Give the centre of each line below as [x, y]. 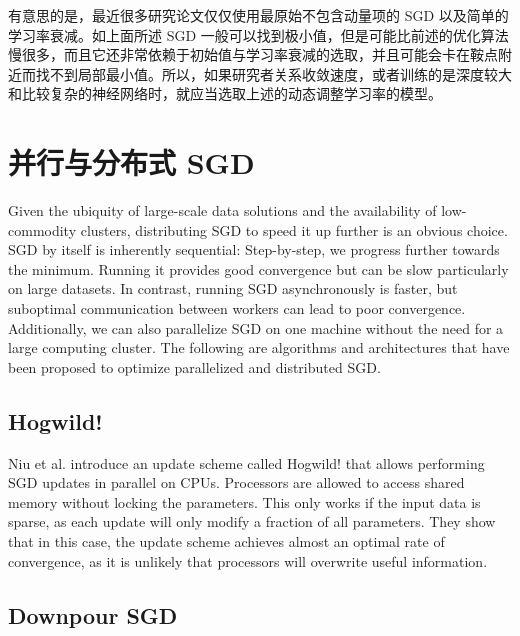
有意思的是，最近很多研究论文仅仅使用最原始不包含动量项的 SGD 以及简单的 [258, 15]
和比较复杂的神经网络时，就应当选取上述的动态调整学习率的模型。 [225, 93]
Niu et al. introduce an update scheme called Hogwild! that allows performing [246, 462]
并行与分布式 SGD [131, 162]
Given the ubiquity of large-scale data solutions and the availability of [222, 210]
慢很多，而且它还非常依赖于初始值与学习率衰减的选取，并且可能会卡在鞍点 [253, 54]
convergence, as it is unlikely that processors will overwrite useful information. [248, 560]
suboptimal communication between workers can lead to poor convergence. [237, 308]
